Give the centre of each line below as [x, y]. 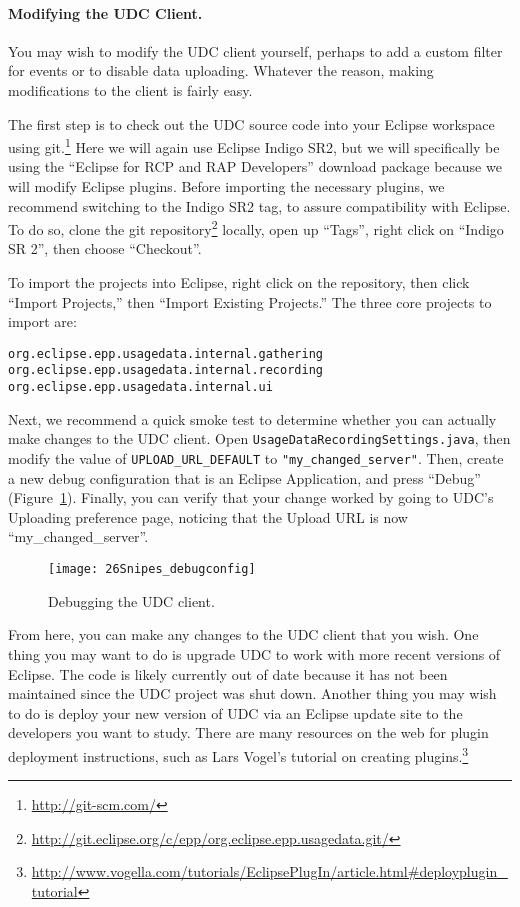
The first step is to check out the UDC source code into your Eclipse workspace [251, 123]
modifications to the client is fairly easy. [130, 89]
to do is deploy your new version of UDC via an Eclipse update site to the [235, 712]
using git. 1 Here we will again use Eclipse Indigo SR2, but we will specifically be [254, 145]
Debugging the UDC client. [131, 600]
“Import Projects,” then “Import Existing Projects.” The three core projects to [250, 301]
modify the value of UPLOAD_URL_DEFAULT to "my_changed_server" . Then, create [256, 458]
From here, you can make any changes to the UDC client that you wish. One [243, 634]
